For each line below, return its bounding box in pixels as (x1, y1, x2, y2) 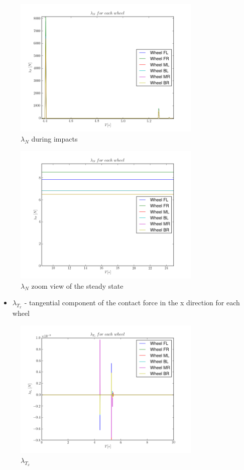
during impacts (31, 133, 78, 144)
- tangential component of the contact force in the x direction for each (24, 297, 240, 308)
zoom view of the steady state (31, 280, 124, 291)
